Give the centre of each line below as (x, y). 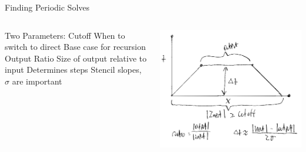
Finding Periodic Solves (47, 7)
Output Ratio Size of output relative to (76, 58)
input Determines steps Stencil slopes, (73, 70)
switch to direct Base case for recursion (75, 47)
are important (37, 81)
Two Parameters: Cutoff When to (65, 35)
